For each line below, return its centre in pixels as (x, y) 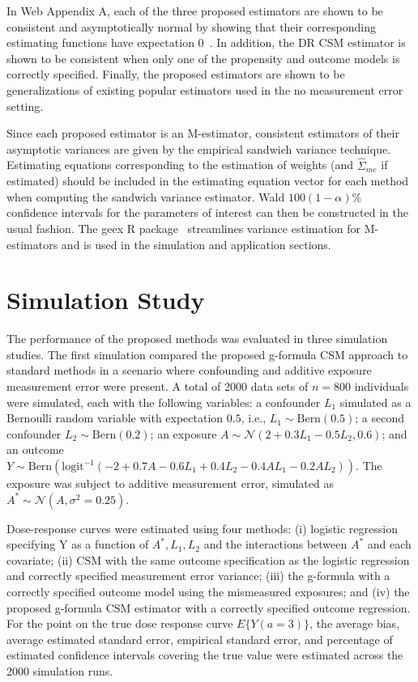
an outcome (35, 449)
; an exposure (183, 433)
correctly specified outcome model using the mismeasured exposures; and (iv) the (208, 591)
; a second (380, 418)
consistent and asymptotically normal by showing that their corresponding (191, 26)
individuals (382, 386)
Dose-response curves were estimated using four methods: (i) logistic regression (202, 528)
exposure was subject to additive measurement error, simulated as (170, 483)
